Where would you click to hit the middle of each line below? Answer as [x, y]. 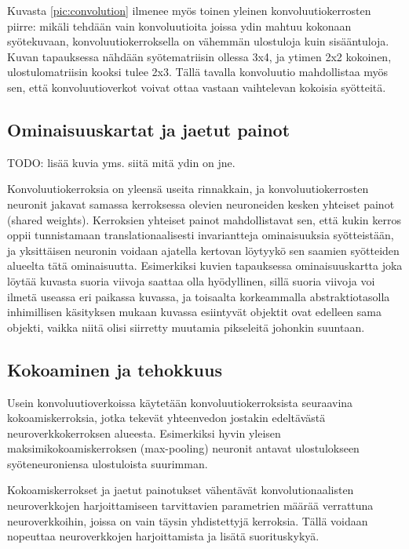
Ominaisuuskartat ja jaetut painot [149, 129]
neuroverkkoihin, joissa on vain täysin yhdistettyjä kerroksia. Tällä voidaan [188, 520]
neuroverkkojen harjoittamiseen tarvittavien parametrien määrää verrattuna [190, 505]
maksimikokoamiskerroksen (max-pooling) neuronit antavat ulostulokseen [183, 448]
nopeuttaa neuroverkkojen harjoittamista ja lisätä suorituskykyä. [163, 536]
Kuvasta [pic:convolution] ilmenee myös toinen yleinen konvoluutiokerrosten [189, 10]
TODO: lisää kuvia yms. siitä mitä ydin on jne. [121, 162]
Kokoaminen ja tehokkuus [115, 369]
